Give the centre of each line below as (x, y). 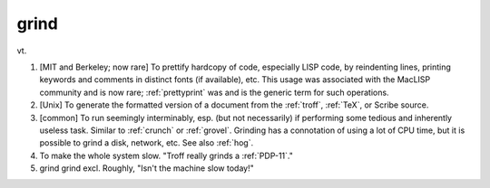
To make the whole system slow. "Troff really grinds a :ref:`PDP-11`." (167, 155)
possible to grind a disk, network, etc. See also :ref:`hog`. (147, 143)
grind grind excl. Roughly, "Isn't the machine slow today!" (147, 168)
